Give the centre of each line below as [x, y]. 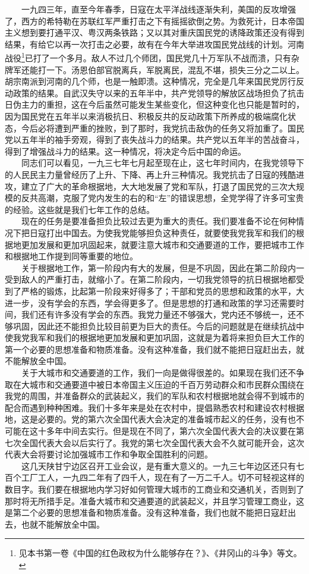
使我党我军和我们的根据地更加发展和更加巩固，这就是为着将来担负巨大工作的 [154, 338]
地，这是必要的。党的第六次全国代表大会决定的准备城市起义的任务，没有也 [150, 419]
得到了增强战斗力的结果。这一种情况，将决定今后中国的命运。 [125, 151]
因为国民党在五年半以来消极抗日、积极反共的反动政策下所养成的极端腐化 [146, 116]
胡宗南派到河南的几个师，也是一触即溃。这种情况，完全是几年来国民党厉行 [150, 81]
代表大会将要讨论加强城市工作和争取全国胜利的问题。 [109, 454]
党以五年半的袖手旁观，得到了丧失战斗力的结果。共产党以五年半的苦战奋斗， [154, 139]
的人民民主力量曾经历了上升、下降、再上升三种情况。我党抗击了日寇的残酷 [150, 174]
